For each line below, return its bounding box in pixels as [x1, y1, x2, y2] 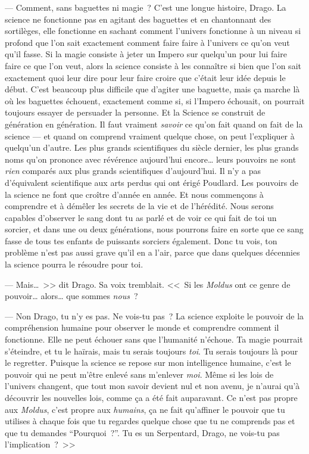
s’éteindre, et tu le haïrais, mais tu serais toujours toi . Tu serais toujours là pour [5, 344, 298, 357]
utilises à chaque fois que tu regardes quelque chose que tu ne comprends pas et [5, 415, 295, 427]
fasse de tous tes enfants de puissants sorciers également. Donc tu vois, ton [5, 234, 277, 247]
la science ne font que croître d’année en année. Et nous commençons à [5, 188, 264, 200]
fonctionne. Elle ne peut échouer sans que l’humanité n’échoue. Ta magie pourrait [5, 333, 303, 346]
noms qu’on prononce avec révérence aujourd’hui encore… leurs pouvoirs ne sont [5, 153, 296, 165]
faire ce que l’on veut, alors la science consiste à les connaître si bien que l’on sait [5, 59, 301, 71]
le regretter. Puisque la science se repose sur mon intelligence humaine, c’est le [5, 356, 291, 369]
